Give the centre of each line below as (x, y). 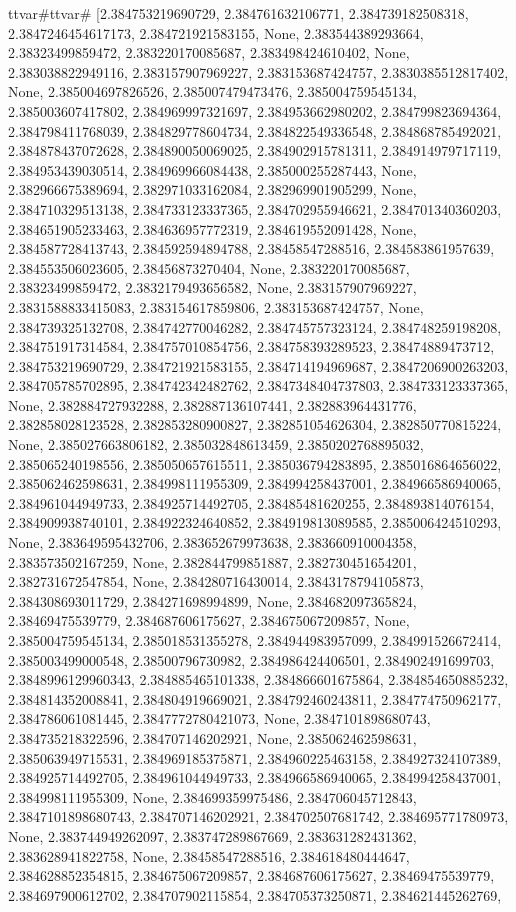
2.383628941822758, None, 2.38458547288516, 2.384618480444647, (209, 855)
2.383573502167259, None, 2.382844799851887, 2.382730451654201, (212, 561)
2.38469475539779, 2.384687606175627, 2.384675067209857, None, (209, 620)
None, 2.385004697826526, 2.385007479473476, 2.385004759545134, (212, 91)
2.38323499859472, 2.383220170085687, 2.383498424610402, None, (209, 52)
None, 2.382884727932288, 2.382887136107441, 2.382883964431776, (212, 404)
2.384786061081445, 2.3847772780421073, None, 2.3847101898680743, (219, 718)
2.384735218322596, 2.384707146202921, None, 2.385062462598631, (212, 737)
